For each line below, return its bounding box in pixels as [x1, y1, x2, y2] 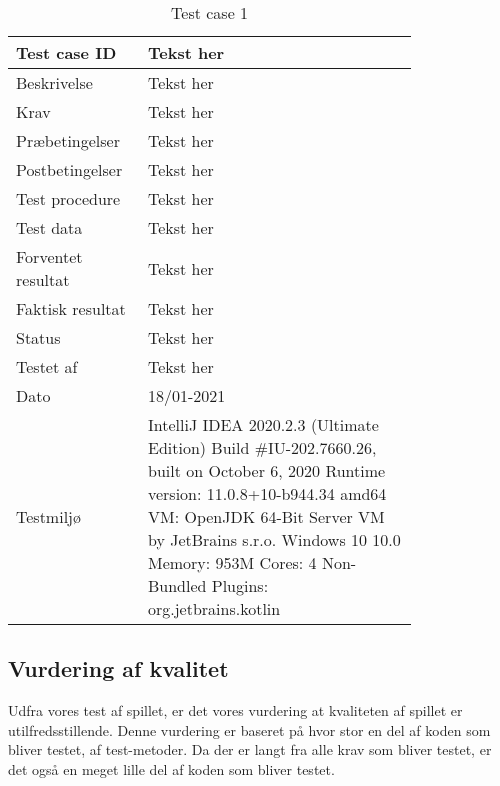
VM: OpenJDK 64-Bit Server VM [147, 505, 385, 528]
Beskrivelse [16, 71, 93, 94]
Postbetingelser [16, 158, 123, 181]
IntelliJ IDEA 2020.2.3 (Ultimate [147, 413, 379, 436]
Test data [16, 216, 83, 239]
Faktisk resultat [16, 297, 126, 320]
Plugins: [211, 574, 269, 597]
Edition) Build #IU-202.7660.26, [147, 436, 377, 459]
